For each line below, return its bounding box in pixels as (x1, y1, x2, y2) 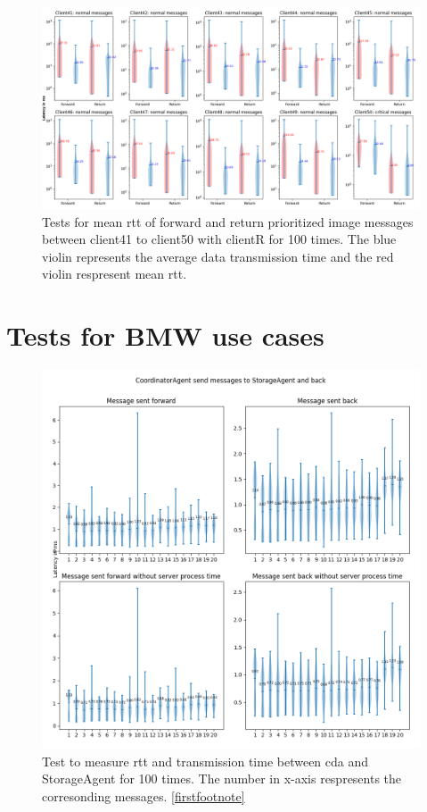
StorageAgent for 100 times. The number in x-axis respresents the (42, 769, 402, 788)
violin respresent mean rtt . (42, 264, 187, 283)
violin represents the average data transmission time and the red (42, 247, 394, 265)
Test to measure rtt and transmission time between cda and (42, 751, 369, 770)
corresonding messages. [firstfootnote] (42, 786, 245, 805)
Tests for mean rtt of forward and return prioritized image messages (42, 212, 414, 230)
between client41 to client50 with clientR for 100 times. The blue (42, 230, 397, 248)
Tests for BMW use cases (6, 317, 324, 354)
